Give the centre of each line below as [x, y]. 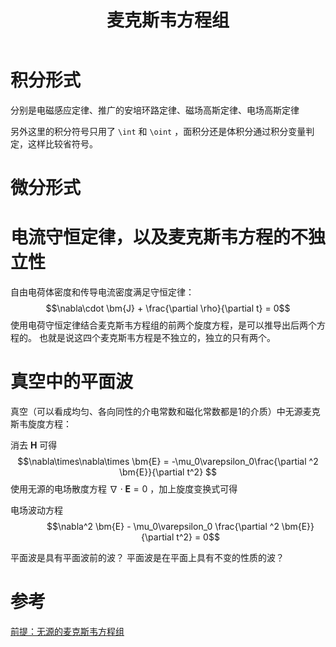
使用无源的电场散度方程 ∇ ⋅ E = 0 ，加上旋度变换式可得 [124, 489]
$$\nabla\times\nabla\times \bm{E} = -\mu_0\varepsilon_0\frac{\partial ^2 [168, 461]
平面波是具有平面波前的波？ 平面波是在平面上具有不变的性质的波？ [147, 557]
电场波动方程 [36, 510]
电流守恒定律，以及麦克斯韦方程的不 [159, 237]
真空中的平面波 [72, 382]
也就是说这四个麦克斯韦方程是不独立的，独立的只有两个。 [157, 338]
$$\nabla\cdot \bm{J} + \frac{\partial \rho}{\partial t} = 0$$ [168, 308]
